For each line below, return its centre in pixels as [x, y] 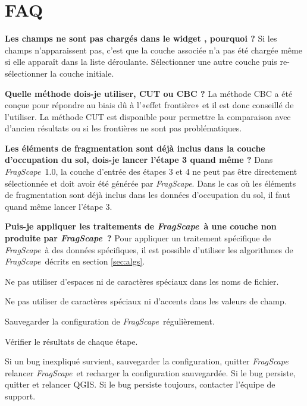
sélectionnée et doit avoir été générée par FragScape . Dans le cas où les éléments [151, 183]
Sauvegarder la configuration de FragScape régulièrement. [110, 321]
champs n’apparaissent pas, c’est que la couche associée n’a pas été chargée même [153, 50]
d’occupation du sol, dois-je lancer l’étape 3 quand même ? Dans [139, 160]
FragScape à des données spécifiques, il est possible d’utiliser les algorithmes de [149, 249]
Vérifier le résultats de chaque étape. [71, 341]
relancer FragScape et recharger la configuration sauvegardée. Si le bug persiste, [150, 372]
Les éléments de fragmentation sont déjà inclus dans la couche [135, 148]
